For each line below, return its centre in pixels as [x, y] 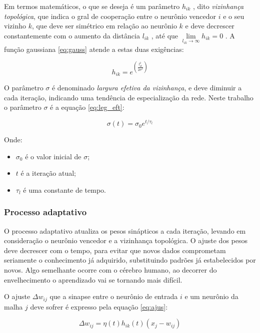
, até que [165, 35]
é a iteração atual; [48, 173]
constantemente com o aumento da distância [72, 35]
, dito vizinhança [218, 6]
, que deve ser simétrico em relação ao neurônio [104, 26]
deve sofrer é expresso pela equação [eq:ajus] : [99, 306]
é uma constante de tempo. [65, 189]
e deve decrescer [210, 26]
